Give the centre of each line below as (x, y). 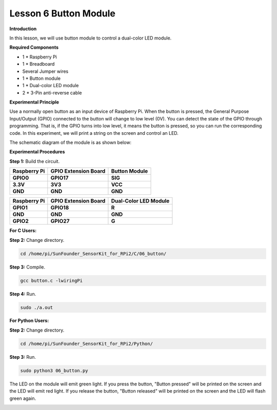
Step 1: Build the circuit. (35, 161)
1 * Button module (42, 78)
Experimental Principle (34, 102)
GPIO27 (60, 221)
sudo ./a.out (37, 307)
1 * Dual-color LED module (51, 86)
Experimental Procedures (37, 152)
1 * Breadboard (38, 64)
